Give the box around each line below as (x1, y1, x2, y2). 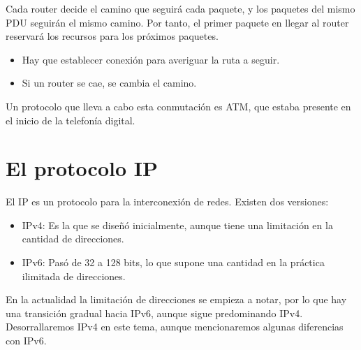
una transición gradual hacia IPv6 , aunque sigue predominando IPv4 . (6, 305, 303, 320)
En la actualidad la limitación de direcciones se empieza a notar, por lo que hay (6, 292, 347, 307)
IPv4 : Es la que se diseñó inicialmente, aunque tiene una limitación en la (22, 217, 333, 232)
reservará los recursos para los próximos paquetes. (6, 29, 219, 43)
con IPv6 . (6, 333, 47, 348)
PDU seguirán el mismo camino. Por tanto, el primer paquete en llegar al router (6, 15, 349, 29)
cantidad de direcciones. (22, 231, 124, 246)
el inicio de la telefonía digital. (6, 112, 135, 127)
